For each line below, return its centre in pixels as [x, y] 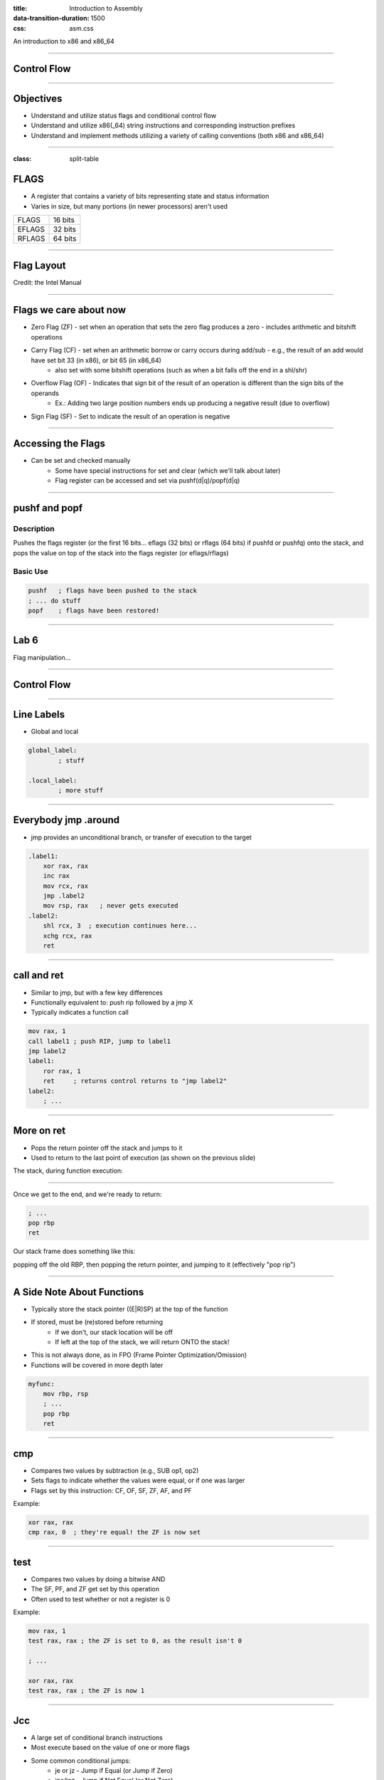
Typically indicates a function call [80, 1012]
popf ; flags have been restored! [94, 611]
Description [34, 528]
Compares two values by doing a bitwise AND [98, 1579]
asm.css [81, 28]
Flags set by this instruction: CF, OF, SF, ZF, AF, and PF [111, 1490]
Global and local [54, 732]
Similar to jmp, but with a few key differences [97, 993]
